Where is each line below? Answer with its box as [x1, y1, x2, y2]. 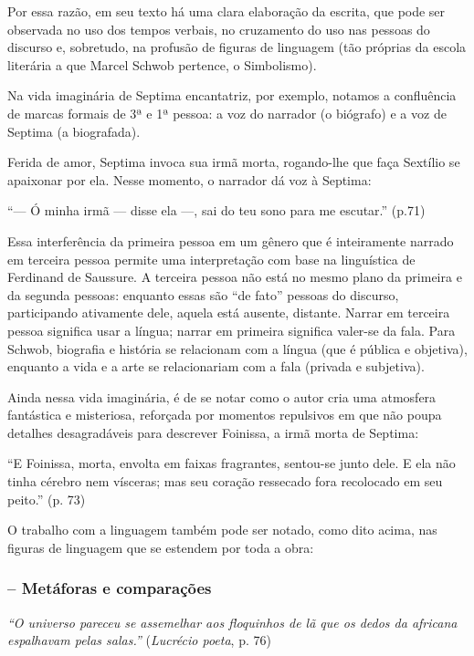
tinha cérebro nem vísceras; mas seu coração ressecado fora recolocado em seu [7, 472, 443, 491]
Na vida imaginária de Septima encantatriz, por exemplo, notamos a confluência [7, 86, 457, 105]
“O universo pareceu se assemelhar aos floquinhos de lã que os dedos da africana [7, 612, 458, 631]
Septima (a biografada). [7, 121, 141, 141]
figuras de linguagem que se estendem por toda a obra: [7, 537, 314, 557]
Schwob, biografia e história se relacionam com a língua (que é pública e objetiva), [7, 338, 468, 358]
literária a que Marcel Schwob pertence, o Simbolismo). [7, 55, 317, 74]
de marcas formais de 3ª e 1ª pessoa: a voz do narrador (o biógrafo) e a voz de [7, 103, 447, 122]
